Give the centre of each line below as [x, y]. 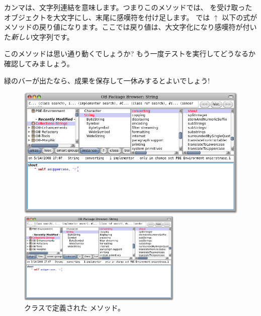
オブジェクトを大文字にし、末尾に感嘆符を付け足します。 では [107, 17]
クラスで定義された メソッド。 [75, 307]
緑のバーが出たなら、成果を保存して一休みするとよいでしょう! [107, 80]
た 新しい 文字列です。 [39, 36]
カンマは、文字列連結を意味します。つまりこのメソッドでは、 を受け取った [128, 7]
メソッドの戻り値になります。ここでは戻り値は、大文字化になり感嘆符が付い [130, 27]
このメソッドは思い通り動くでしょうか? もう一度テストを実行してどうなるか [130, 54]
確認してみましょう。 [39, 63]
